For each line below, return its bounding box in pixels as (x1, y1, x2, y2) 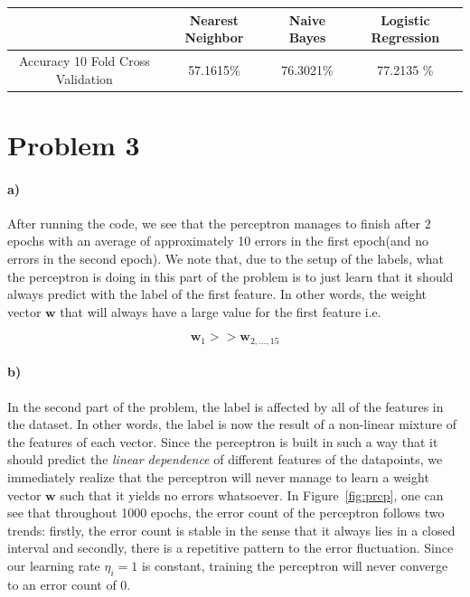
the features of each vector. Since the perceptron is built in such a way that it (7, 432, 438, 451)
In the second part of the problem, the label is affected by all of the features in (7, 396, 444, 415)
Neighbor (184, 28, 244, 47)
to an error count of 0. (7, 574, 131, 593)
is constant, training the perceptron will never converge (141, 555, 448, 574)
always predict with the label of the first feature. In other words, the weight (7, 285, 427, 303)
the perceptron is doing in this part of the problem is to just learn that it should (7, 266, 454, 285)
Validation (55, 69, 113, 88)
